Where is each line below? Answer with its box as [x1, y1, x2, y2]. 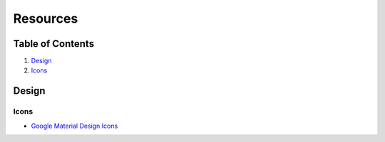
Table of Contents [13, 38, 95, 50]
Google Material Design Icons [31, 121, 118, 130]
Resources [13, 11, 78, 26]
